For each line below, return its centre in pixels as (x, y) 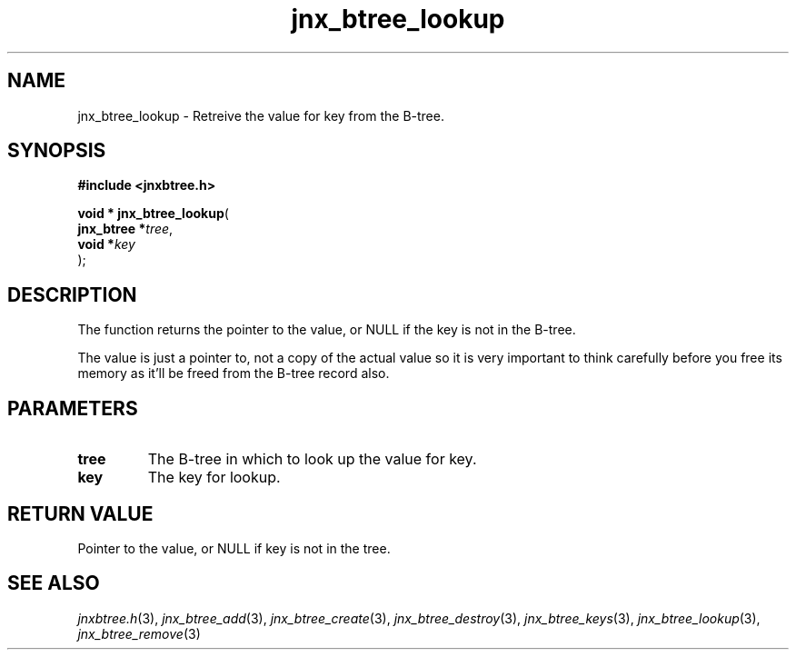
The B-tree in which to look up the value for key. (312, 459)
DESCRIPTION (72, 294)
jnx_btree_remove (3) (139, 633)
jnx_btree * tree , (125, 229)
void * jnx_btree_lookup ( (153, 214)
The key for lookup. (214, 478)
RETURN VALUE (80, 513)
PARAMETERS (73, 408)
